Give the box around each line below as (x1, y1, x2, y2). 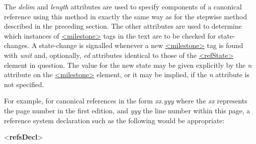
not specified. (4, 79, 44, 89)
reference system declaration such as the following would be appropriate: (4, 115, 225, 125)
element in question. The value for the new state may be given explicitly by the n (4, 59, 252, 70)
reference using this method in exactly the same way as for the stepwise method (4, 11, 247, 21)
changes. (4, 40, 30, 50)
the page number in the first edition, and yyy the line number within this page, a (4, 105, 250, 115)
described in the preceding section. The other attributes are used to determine (4, 21, 242, 31)
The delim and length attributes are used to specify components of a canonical (4, 1, 242, 11)
